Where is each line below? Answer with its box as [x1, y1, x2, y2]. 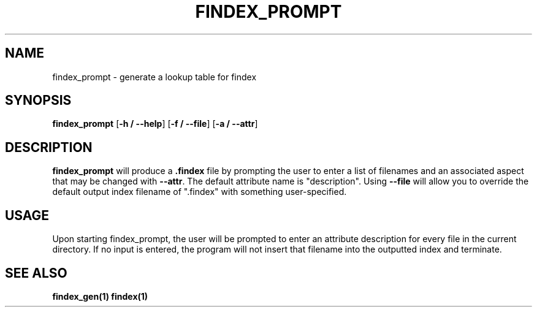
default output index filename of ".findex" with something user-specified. [52, 186, 347, 197]
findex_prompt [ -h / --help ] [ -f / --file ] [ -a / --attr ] [52, 118, 258, 129]
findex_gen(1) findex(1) [52, 291, 148, 302]
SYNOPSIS [5, 93, 72, 108]
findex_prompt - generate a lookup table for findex [52, 71, 257, 82]
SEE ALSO [5, 265, 67, 281]
